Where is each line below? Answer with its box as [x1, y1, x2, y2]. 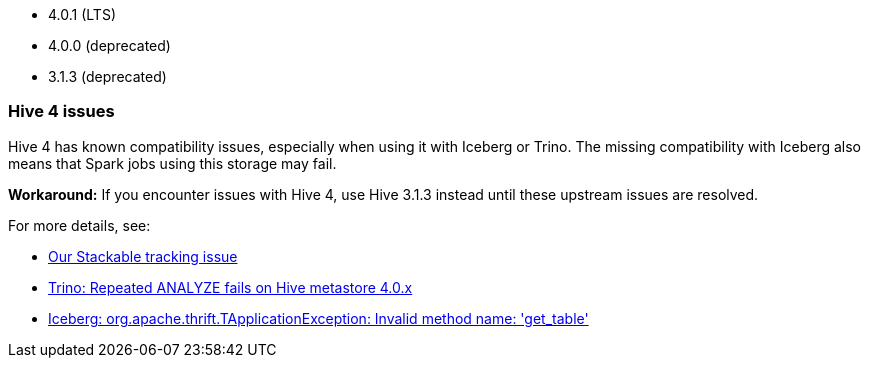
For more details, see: [8, 216, 151, 234]
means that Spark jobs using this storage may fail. [8, 154, 337, 172]
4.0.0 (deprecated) [48, 37, 171, 54]
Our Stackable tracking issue [48, 247, 238, 265]
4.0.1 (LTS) [48, 6, 116, 23]
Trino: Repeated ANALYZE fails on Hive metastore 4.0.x [48, 278, 413, 296]
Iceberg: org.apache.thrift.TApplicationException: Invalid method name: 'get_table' [48, 309, 589, 327]
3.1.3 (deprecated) [48, 68, 167, 85]
